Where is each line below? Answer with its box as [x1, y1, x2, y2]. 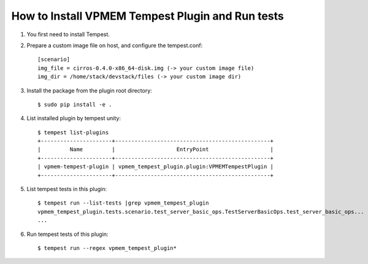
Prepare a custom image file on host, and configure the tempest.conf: [26, 42, 203, 49]
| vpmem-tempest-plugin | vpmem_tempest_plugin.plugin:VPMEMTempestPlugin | [37, 163, 274, 170]
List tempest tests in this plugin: [26, 186, 107, 193]
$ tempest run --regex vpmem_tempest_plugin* [37, 244, 177, 251]
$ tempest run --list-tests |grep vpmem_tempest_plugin [37, 200, 209, 206]
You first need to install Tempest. [26, 31, 110, 38]
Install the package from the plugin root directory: [26, 86, 153, 94]
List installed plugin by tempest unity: [26, 115, 121, 122]
